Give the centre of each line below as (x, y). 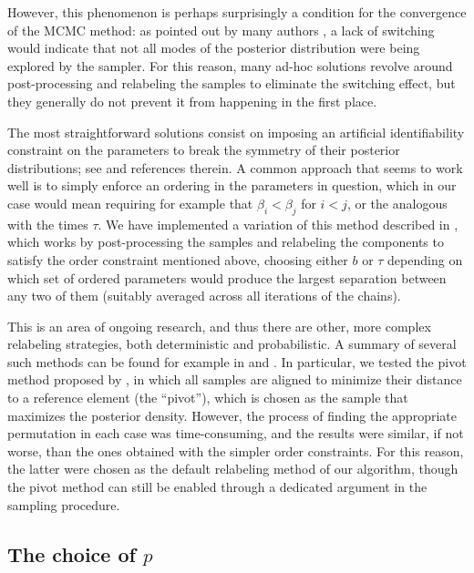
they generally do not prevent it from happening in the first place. (192, 101)
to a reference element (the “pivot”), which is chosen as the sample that (208, 398)
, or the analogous (397, 203)
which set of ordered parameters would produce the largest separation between (227, 277)
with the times (48, 224)
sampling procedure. (64, 504)
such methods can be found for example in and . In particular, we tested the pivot (237, 361)
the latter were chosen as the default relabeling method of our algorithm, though (233, 469)
